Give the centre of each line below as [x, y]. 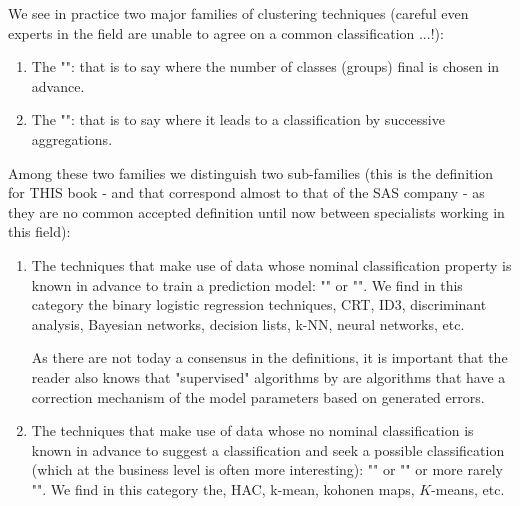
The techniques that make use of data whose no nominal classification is [252, 430]
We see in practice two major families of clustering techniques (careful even [238, 13]
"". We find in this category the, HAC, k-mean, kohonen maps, [223, 488]
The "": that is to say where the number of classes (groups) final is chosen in [265, 66]
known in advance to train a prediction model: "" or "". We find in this [247, 284]
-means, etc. [468, 488]
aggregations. [72, 138]
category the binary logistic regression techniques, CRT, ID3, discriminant [259, 304]
